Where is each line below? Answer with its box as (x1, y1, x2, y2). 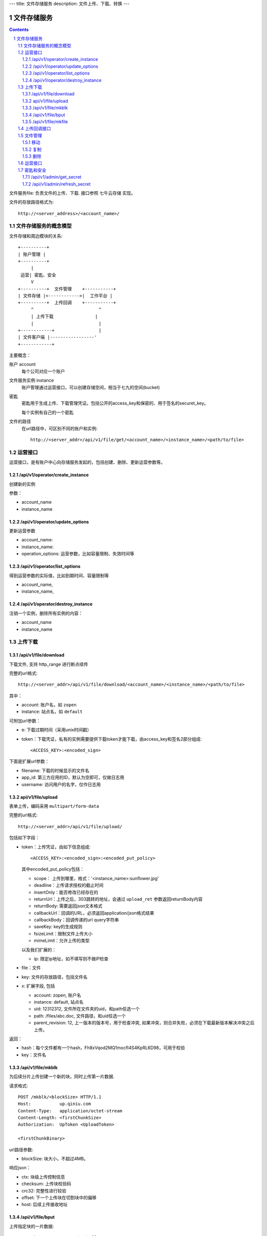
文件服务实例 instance (9, 377, 54, 383)
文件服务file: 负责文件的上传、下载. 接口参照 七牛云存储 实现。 (9, 190, 135, 196)
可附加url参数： (9, 717, 41, 724)
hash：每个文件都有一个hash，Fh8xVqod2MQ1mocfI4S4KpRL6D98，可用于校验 (21, 1045, 185, 1051)
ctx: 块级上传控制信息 (21, 1174, 65, 1180)
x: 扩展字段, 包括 (21, 983, 55, 989)
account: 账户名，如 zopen (21, 702, 77, 708)
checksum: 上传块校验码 (21, 1181, 72, 1187)
